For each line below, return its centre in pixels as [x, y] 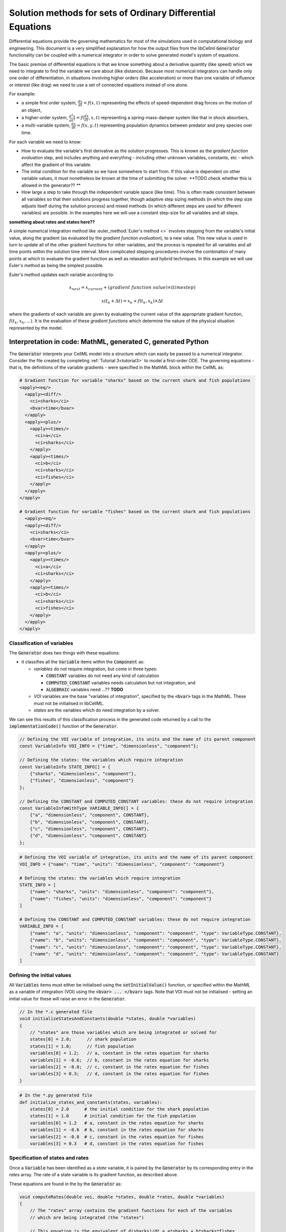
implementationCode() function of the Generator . [64, 726]
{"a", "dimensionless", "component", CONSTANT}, [90, 815]
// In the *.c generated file [56, 1012]
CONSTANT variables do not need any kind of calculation [103, 676]
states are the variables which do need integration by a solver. [97, 710]
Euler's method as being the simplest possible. [56, 266]
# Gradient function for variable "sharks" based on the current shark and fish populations [135, 380]
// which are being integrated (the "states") [87, 1217]
